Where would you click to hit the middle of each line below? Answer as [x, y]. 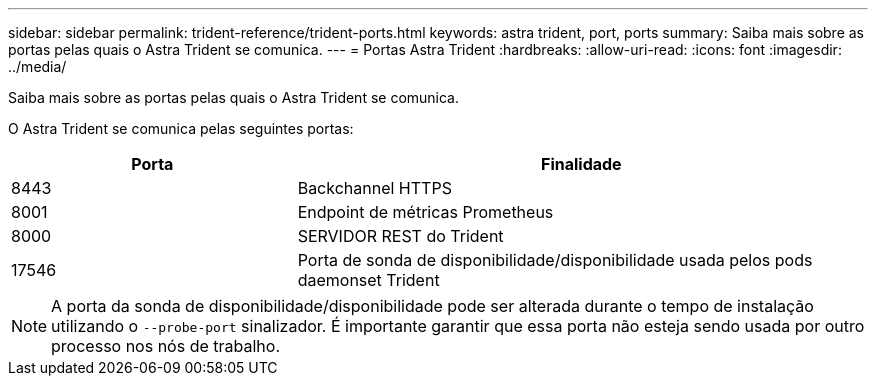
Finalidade [581, 164]
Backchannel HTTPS [374, 188]
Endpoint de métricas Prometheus [425, 212]
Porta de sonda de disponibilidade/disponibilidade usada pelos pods [555, 260]
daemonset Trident [368, 280]
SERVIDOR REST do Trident [400, 236]
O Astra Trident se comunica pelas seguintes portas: [181, 128]
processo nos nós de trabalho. [165, 346]
